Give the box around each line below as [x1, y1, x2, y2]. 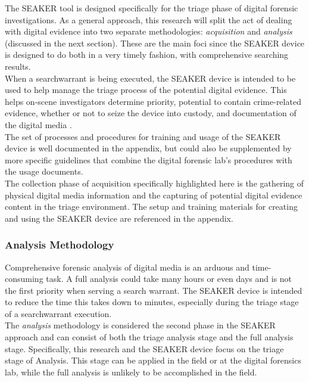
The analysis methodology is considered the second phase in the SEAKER [5, 319, 276, 331]
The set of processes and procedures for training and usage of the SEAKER [5, 130, 281, 142]
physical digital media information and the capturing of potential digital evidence [5, 188, 302, 201]
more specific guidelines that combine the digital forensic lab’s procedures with [5, 153, 292, 166]
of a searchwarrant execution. [5, 307, 112, 319]
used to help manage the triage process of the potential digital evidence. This [5, 83, 287, 96]
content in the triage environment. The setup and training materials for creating [5, 200, 298, 213]
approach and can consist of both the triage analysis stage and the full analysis [5, 331, 294, 343]
